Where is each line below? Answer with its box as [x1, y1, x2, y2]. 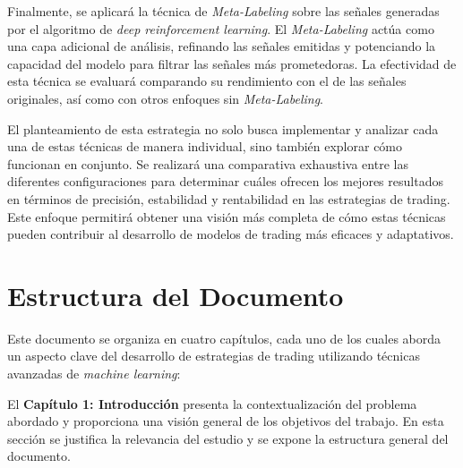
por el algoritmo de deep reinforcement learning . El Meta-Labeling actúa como [7, 19, 434, 38]
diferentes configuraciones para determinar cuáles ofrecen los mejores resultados [7, 172, 443, 191]
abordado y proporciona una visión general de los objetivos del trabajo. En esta [7, 412, 444, 430]
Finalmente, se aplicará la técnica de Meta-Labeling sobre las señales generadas [7, 2, 440, 20]
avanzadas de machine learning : [7, 364, 181, 383]
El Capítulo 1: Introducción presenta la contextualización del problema [7, 394, 417, 413]
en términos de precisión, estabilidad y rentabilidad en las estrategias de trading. [7, 189, 450, 208]
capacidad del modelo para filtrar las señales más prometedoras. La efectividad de [7, 54, 457, 72]
